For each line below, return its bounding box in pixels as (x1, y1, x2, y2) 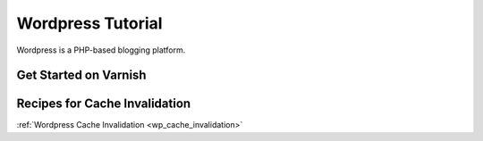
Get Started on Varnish (16, 68, 147, 83)
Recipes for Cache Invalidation (16, 96, 191, 112)
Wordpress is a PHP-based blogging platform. (16, 45, 186, 55)
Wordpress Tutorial (16, 13, 163, 33)
